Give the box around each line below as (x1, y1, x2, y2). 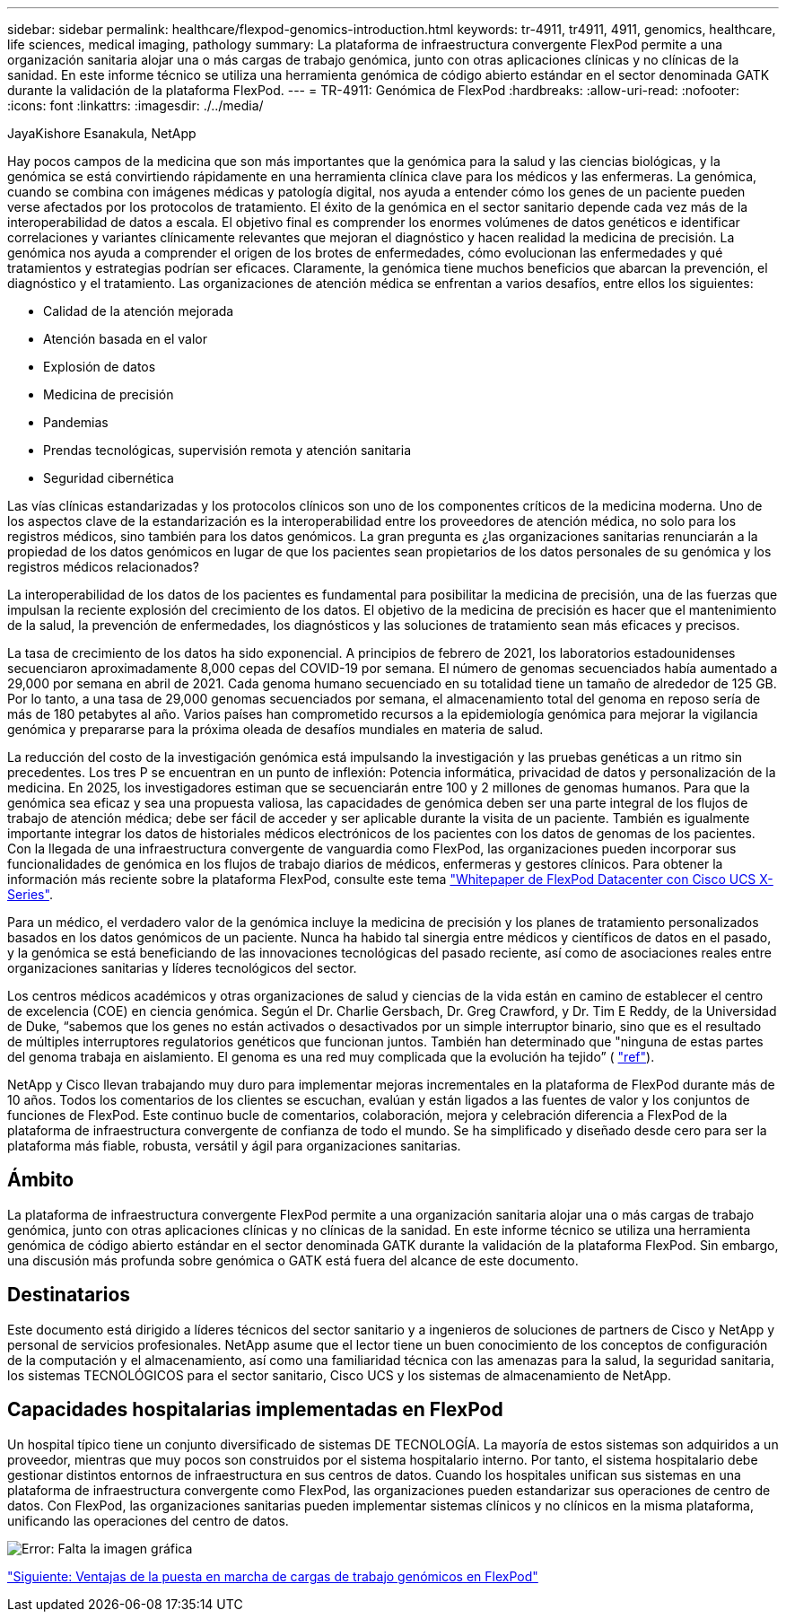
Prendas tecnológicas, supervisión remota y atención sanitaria (43, 442, 412, 458)
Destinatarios (7, 1283, 131, 1307)
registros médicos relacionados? (7, 559, 199, 574)
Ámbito (7, 1168, 74, 1192)
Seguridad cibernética (43, 470, 174, 486)
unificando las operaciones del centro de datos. (7, 1512, 289, 1528)
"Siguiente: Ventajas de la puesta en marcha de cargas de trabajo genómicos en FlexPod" (7, 1568, 538, 1584)
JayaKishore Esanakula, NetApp (7, 126, 196, 141)
